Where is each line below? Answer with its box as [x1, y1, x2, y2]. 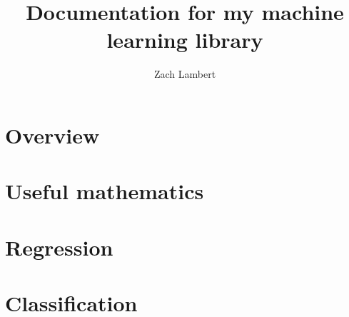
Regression [5, 232, 113, 261]
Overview [5, 120, 100, 149]
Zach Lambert [153, 66, 216, 81]
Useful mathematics [5, 176, 204, 206]
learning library [106, 25, 263, 54]
